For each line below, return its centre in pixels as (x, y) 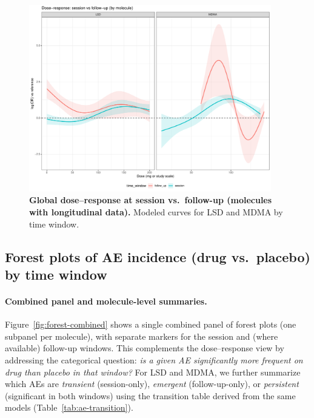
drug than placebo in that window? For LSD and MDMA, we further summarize (153, 372)
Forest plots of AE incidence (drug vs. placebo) (158, 256)
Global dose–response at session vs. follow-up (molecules (151, 200)
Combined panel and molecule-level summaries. (106, 301)
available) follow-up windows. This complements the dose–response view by (145, 348)
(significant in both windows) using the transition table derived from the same (150, 395)
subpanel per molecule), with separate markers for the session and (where (142, 336)
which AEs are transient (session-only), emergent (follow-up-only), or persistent (152, 384)
